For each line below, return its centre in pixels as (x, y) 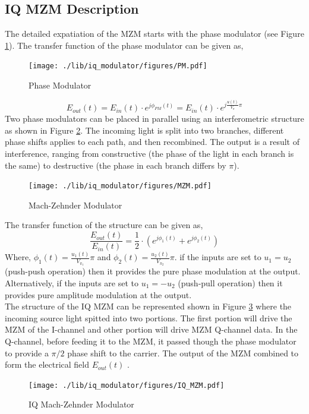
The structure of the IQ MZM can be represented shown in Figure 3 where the (148, 306)
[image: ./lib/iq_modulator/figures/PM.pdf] (118, 66)
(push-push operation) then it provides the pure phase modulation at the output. (153, 271)
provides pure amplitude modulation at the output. (98, 294)
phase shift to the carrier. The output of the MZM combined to (183, 353)
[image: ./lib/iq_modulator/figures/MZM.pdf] (120, 186)
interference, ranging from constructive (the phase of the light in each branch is (149, 154)
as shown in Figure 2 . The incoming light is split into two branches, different (144, 130)
